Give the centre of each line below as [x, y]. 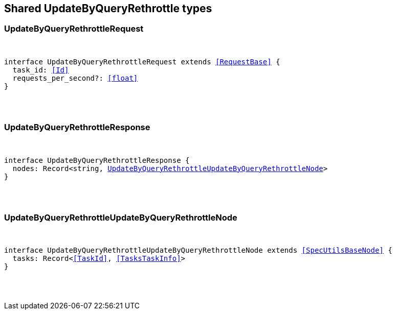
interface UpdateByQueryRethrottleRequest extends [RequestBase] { [142, 62]
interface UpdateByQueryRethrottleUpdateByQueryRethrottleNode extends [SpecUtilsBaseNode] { [198, 250]
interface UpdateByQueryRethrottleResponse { [97, 160]
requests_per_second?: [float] [75, 78]
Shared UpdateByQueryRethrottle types [108, 8]
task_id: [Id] [41, 70]
